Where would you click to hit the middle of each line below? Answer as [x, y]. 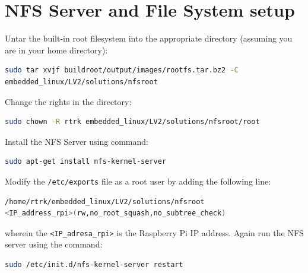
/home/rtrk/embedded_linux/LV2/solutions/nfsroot [105, 201]
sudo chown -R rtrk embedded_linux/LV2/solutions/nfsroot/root [132, 122]
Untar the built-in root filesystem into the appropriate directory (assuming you [149, 38]
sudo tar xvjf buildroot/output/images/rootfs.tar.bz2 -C [122, 70]
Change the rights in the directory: [68, 101]
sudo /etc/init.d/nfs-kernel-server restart [94, 264]
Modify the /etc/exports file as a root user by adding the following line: [138, 181]
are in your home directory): [56, 50]
